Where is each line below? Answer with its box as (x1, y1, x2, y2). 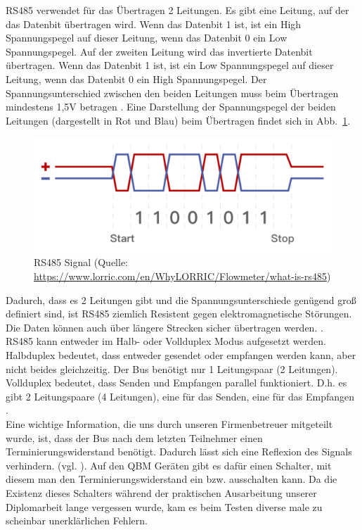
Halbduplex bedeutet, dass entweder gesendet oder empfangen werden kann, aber (6, 348, 356, 362)
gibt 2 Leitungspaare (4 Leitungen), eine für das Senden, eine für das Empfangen (6, 389, 355, 403)
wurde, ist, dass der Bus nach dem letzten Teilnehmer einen (6, 430, 263, 445)
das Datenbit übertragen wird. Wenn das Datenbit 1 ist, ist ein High (6, 16, 302, 31)
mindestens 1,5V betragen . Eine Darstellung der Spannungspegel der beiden (6, 99, 336, 114)
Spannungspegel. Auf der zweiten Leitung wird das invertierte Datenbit (6, 44, 313, 58)
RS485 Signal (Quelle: (34, 255, 128, 270)
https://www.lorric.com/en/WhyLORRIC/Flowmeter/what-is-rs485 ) (34, 269, 331, 284)
